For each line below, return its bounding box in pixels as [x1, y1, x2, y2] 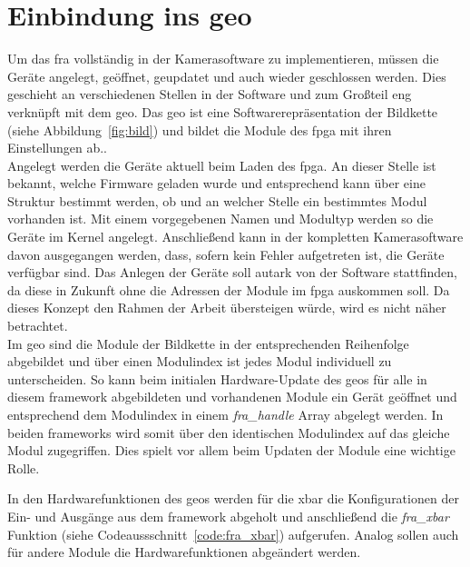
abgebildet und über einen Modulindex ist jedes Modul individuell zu [7, 352, 392, 371]
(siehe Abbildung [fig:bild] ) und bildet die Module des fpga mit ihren [7, 120, 392, 139]
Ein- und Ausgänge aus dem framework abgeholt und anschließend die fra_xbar [7, 506, 449, 525]
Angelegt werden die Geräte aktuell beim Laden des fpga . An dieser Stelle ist [7, 155, 436, 174]
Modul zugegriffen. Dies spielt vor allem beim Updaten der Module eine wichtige [7, 441, 455, 460]
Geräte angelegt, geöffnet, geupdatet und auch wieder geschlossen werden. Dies [7, 66, 446, 85]
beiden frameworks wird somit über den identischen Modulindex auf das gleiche [7, 423, 450, 442]
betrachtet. [7, 316, 68, 335]
